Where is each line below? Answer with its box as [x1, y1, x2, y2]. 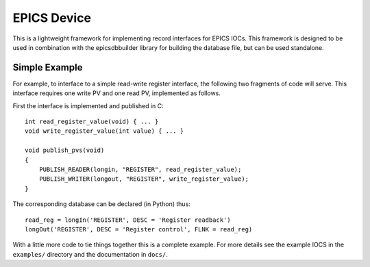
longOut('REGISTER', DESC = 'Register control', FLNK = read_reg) [25, 225, 253, 233]
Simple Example [12, 62, 83, 73]
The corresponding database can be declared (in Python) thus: [12, 200, 191, 208]
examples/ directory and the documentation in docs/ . [12, 250, 168, 258]
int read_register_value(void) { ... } [25, 118, 159, 126]
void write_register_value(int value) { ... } [25, 127, 184, 135]
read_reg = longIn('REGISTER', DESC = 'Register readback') [25, 216, 231, 224]
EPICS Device [12, 10, 92, 25]
